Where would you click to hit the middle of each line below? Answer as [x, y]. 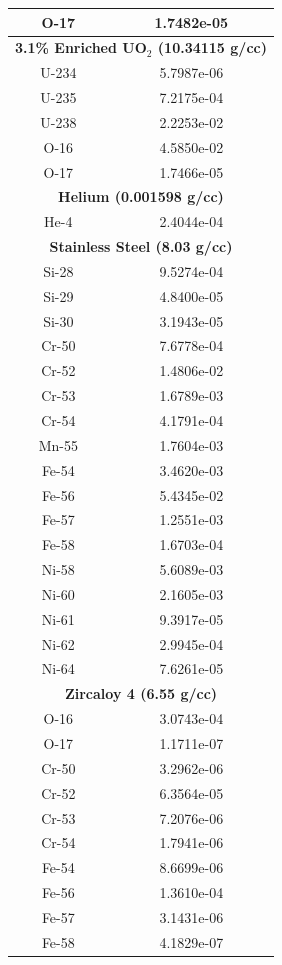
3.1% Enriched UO [81, 47]
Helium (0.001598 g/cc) [141, 196]
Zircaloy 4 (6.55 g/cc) [141, 693]
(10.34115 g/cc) [212, 47]
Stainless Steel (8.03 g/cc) [141, 246]
